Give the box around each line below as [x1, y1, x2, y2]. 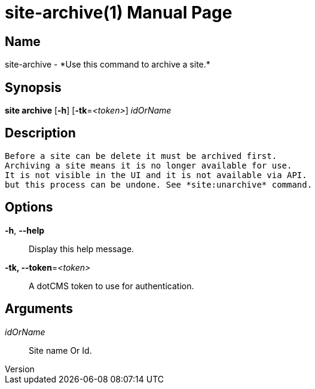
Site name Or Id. [29, 345, 92, 356]
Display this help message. [29, 243, 134, 254]
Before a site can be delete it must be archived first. [5, 151, 277, 161]
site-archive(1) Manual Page [5, 2, 233, 23]
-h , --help [5, 225, 45, 235]
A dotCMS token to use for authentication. [29, 280, 194, 291]
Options [5, 200, 53, 215]
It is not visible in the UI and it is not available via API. [5, 170, 307, 180]
